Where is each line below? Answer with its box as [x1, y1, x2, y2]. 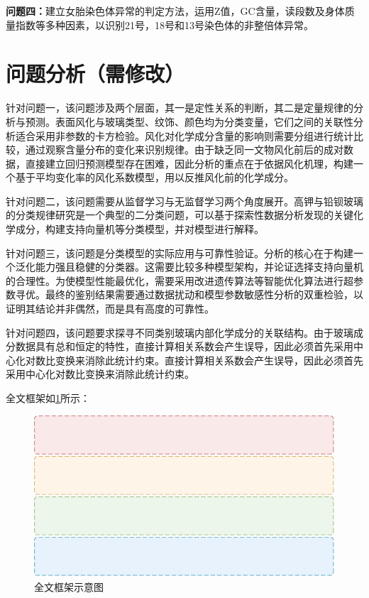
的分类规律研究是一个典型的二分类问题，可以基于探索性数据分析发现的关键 [6, 207, 353, 222]
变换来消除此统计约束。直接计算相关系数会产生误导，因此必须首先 [55, 352, 363, 367]
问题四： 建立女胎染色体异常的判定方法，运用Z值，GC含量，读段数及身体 [6, 4, 345, 18]
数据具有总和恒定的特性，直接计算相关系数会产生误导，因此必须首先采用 [15, 339, 353, 354]
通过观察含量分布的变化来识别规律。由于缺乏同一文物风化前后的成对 [25, 142, 343, 157]
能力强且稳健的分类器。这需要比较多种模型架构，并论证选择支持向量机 [35, 259, 363, 274]
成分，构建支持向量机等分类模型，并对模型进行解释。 [15, 222, 264, 237]
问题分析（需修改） [6, 59, 185, 88]
